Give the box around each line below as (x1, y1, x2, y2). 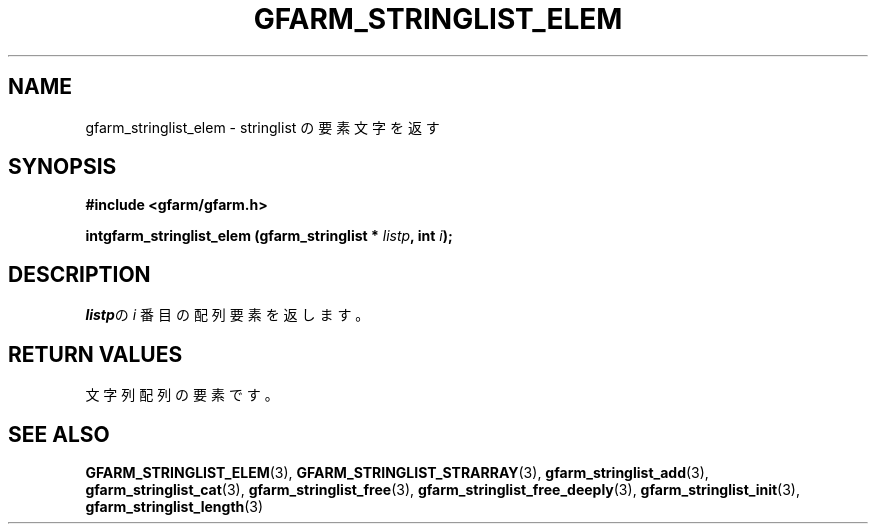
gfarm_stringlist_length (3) (85, 497, 264, 515)
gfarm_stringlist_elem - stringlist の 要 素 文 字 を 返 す (85, 118, 440, 136)
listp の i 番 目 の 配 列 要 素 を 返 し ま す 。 (85, 306, 370, 324)
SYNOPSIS (8, 154, 117, 180)
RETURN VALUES (8, 341, 183, 367)
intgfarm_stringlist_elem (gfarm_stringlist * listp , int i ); (85, 227, 453, 245)
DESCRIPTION (8, 261, 151, 287)
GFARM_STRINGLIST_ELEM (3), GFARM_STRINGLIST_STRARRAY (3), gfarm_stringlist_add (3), (85, 463, 709, 481)
